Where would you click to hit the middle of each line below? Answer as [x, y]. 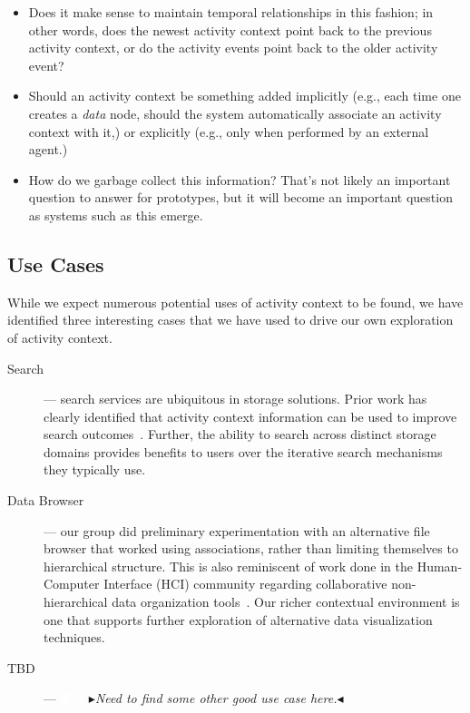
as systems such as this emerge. [116, 215]
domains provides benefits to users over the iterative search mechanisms [243, 451]
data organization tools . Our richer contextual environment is [286, 602]
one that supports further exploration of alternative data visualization [238, 619]
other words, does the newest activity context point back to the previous [230, 29]
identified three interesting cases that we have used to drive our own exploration [230, 320]
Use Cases [56, 264]
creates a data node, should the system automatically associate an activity [235, 113]
